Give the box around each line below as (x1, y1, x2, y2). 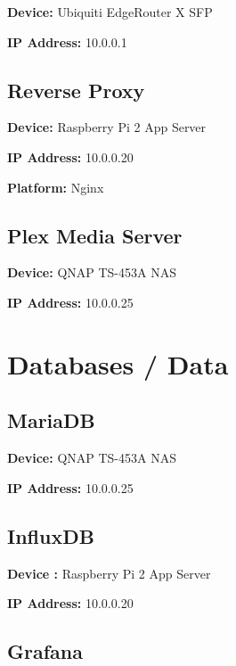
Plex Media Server (7, 221, 183, 249)
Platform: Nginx (7, 177, 104, 196)
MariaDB (7, 407, 95, 434)
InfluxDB (7, 522, 94, 549)
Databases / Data (7, 345, 229, 382)
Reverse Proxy (7, 76, 145, 103)
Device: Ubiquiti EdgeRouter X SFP (7, 3, 213, 21)
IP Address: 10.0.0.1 (7, 32, 127, 51)
